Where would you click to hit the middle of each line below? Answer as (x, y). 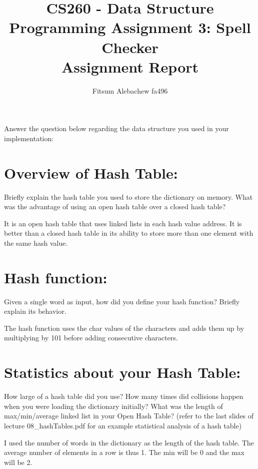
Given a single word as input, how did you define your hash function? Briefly (122, 301)
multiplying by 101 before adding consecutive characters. (91, 338)
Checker (130, 47)
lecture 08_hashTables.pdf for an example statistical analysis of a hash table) (123, 425)
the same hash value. (36, 243)
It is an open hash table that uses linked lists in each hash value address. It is (123, 223)
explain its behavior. (35, 311)
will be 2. (18, 462)
